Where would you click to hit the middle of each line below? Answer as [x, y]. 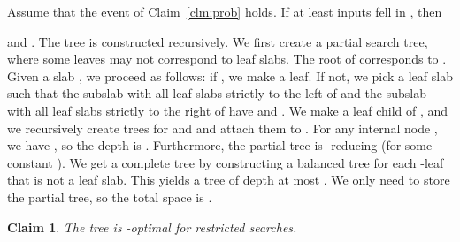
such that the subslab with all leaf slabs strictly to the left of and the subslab [217, 93]
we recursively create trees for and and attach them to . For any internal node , [222, 128]
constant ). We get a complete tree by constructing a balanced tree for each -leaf [226, 162]
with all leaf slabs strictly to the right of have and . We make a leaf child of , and [228, 110]
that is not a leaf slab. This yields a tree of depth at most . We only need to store [229, 180]
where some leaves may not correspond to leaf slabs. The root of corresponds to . [227, 59]
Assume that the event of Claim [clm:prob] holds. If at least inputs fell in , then [225, 11]
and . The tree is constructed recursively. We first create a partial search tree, [218, 41]
